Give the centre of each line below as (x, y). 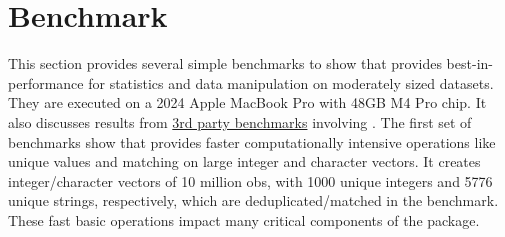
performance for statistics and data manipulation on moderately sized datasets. (251, 82)
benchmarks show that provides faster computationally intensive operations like (252, 141)
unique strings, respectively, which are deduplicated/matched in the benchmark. (253, 200)
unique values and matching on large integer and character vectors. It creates (244, 161)
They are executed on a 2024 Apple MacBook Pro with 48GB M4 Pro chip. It (247, 102)
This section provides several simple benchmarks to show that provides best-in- (250, 63)
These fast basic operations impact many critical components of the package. (244, 219)
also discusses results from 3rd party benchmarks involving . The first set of (240, 121)
